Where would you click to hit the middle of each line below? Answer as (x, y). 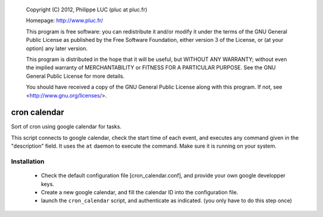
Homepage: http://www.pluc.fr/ (65, 20)
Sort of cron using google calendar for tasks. (66, 127)
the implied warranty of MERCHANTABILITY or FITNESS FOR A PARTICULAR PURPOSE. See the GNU (151, 68)
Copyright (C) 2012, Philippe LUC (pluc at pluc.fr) (87, 10)
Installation (28, 161)
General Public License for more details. (75, 76)
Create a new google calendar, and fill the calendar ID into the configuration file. (140, 192)
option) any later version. (57, 48)
